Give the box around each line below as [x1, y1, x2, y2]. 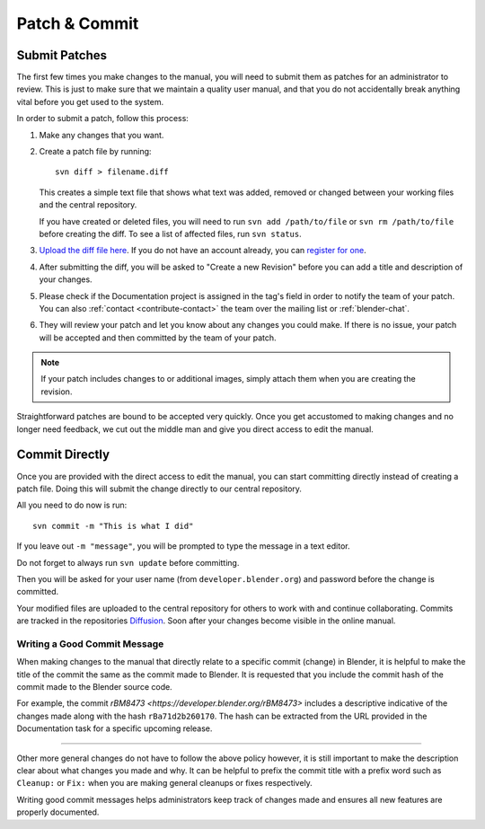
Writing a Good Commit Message [16, 638, 164, 650]
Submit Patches [16, 48, 108, 63]
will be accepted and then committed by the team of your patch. [39, 332, 278, 343]
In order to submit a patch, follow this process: [16, 113, 189, 124]
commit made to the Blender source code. [16, 682, 172, 692]
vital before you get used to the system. [16, 96, 164, 107]
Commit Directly [16, 447, 110, 463]
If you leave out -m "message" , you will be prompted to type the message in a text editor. [16, 541, 350, 551]
